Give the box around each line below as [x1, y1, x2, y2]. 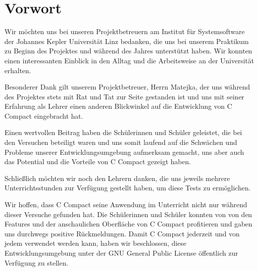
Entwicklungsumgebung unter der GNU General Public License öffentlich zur [4, 248, 238, 258]
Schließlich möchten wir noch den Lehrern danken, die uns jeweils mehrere [4, 173, 230, 183]
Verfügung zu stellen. [4, 257, 68, 268]
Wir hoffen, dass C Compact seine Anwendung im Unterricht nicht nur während [4, 199, 248, 210]
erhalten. [4, 65, 31, 75]
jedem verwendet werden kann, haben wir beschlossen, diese [4, 238, 187, 248]
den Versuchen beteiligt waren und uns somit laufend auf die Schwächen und [4, 137, 237, 147]
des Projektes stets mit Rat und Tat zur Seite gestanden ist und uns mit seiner [4, 91, 245, 101]
